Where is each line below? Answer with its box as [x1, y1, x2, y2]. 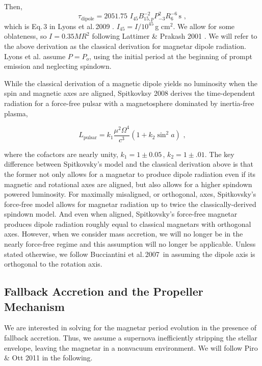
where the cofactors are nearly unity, [4, 148, 118, 159]
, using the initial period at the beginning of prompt [89, 50, 252, 61]
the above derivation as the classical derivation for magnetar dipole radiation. [4, 41, 246, 51]
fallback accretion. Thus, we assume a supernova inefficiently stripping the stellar [4, 332, 257, 343]
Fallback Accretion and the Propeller [4, 283, 203, 299]
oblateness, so [4, 31, 47, 41]
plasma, [4, 108, 28, 118]
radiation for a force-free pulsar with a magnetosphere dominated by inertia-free [4, 97, 254, 108]
